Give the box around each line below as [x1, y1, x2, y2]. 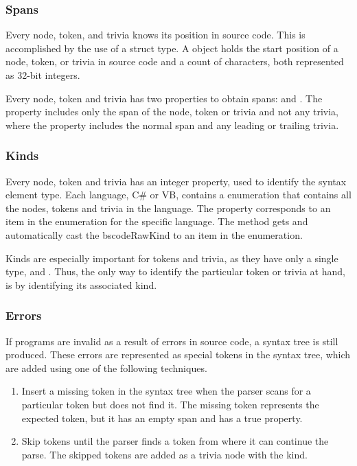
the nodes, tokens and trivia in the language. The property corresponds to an [5, 200, 331, 215]
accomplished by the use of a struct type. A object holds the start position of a [5, 40, 338, 55]
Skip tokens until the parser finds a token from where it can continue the [21, 434, 329, 448]
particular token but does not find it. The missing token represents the [21, 397, 319, 411]
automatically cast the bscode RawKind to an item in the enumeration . [5, 227, 303, 242]
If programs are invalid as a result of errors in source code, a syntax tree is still [5, 334, 338, 348]
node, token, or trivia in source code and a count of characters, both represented [5, 54, 344, 69]
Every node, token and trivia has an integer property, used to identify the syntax [5, 174, 347, 188]
